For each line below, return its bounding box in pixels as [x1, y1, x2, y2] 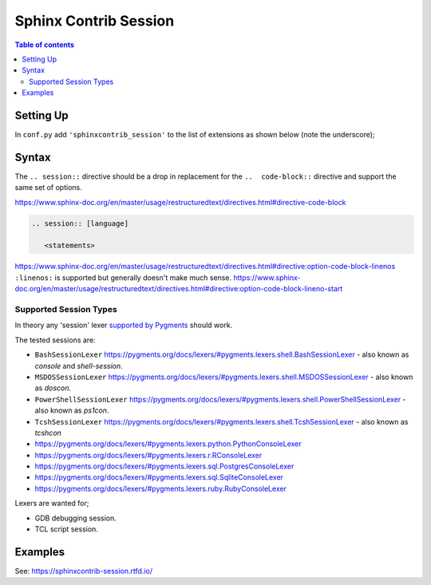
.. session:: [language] [31, 219, 129, 227]
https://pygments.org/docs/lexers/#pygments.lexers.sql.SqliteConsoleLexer [34, 472, 283, 482]
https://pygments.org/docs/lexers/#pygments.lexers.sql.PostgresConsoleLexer [34, 461, 295, 471]
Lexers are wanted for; [14, 499, 89, 508]
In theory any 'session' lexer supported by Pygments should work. [14, 320, 233, 330]
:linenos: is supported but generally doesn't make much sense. [14, 272, 231, 283]
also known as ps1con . [34, 405, 109, 415]
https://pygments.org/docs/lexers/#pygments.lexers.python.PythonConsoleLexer [34, 439, 302, 449]
